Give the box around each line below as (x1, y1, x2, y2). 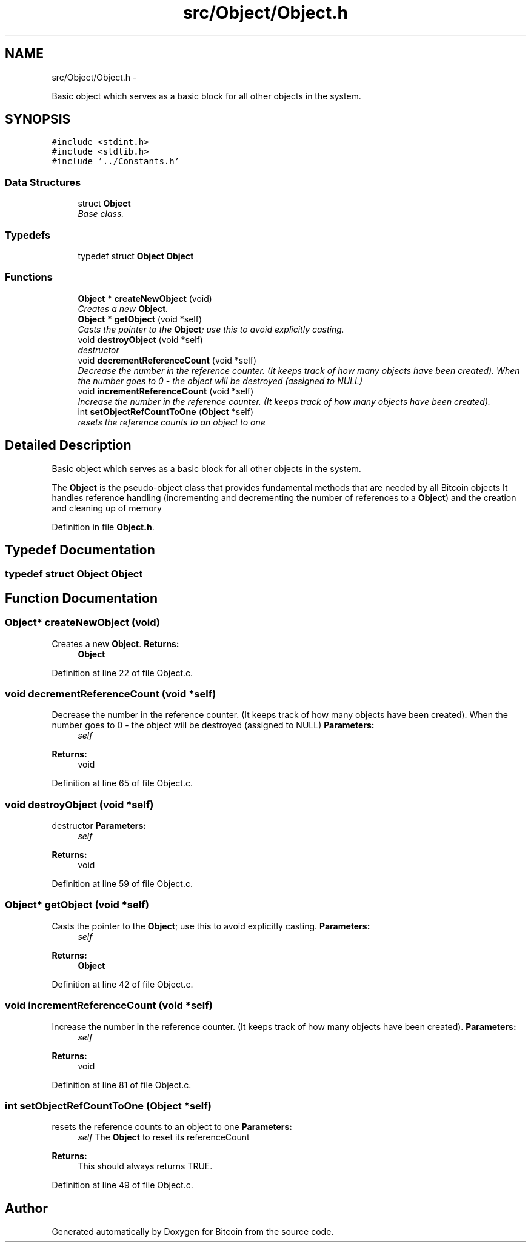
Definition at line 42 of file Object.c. (52, 979, 193, 989)
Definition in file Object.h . (52, 521, 155, 532)
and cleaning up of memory (52, 502, 162, 513)
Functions (5, 271, 53, 284)
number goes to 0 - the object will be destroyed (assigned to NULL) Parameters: (52, 720, 375, 731)
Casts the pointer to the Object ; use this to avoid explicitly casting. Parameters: (52, 920, 370, 931)
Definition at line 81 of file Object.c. (52, 1079, 192, 1090)
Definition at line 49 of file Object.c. (52, 1180, 193, 1191)
